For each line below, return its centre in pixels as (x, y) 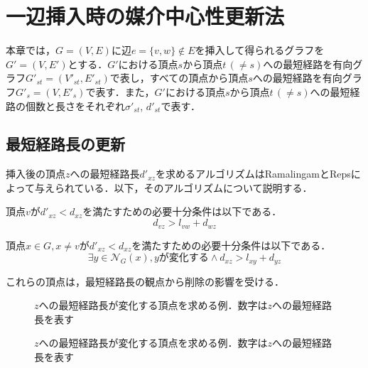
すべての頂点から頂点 (199, 78)
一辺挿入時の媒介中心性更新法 (145, 16)
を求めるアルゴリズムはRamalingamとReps (253, 174)
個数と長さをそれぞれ (75, 105)
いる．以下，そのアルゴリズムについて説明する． (198, 187)
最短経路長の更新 (65, 144)
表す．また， (125, 91)
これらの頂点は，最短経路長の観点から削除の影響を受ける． (145, 281)
